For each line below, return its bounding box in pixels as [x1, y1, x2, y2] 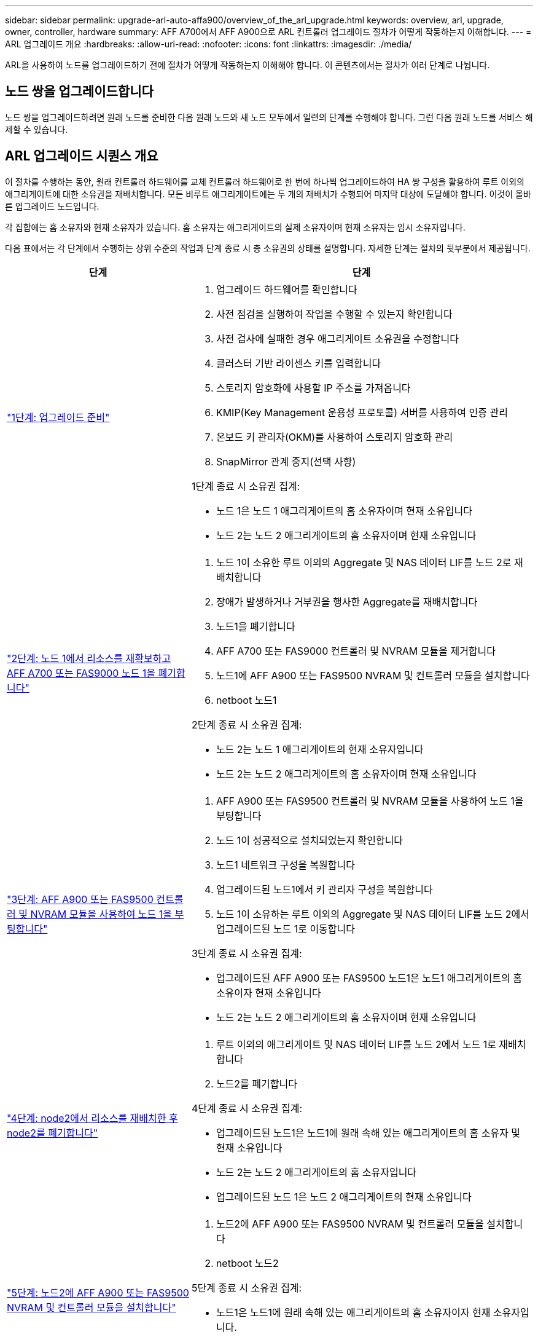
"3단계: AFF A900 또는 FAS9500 [7, 893, 154, 905]
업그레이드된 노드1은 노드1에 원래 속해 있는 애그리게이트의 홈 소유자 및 [216, 1126, 521, 1139]
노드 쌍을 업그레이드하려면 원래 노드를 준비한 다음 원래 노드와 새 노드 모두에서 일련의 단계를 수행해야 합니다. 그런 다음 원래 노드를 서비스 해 [5, 111, 533, 122]
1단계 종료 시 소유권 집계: [191, 479, 300, 492]
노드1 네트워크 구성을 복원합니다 [216, 858, 355, 871]
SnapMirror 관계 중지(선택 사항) [216, 455, 356, 468]
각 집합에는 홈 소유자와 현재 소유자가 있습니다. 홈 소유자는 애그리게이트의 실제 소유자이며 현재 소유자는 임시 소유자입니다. [5, 221, 466, 232]
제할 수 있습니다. [5, 124, 68, 135]
